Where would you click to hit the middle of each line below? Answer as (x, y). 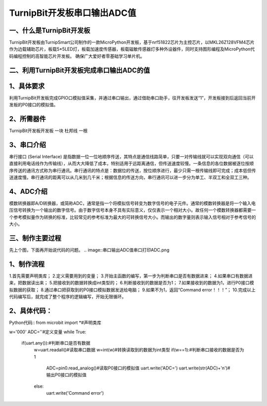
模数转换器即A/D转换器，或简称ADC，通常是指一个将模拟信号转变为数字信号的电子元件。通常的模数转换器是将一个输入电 (133, 203)
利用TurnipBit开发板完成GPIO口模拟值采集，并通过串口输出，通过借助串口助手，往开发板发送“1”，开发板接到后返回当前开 (133, 98)
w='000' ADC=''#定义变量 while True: (48, 332)
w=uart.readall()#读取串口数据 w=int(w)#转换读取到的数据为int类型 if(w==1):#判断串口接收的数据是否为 (139, 350)
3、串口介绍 (28, 145)
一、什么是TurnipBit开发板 (50, 30)
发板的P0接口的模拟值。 (34, 105)
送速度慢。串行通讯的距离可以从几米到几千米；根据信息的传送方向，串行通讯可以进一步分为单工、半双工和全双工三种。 (130, 178)
